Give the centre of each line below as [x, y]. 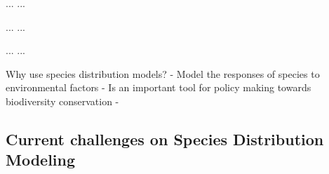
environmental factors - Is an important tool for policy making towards [159, 87]
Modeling [41, 160]
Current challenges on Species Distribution [165, 139]
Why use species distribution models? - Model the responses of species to [163, 73]
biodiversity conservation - [62, 101]
